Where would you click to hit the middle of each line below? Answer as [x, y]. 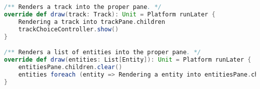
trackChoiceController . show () [68, 29]
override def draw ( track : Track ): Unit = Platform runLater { [110, 14]
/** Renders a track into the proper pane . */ [83, 7]
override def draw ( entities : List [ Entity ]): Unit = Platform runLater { [128, 59]
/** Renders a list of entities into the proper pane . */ [102, 52]
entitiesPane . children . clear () [70, 67]
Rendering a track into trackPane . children [92, 22]
